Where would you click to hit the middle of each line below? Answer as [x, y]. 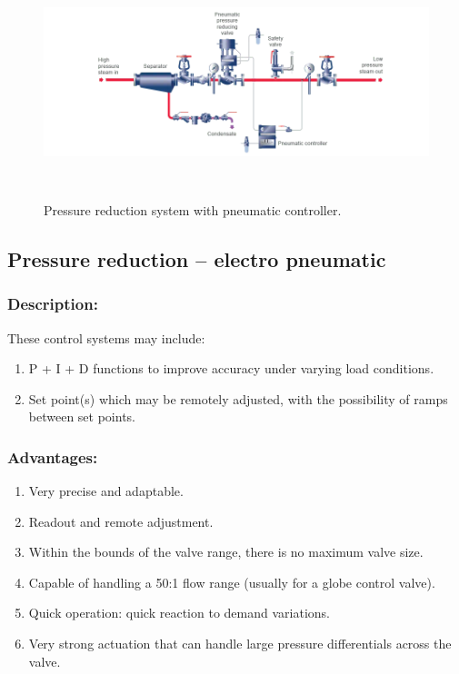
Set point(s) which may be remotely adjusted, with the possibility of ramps [238, 398]
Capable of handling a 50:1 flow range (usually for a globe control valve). [232, 582]
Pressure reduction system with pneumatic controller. [193, 209]
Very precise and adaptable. [106, 491]
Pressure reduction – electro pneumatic [197, 258]
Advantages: [53, 456]
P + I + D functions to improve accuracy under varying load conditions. [231, 368]
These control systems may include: [106, 337]
